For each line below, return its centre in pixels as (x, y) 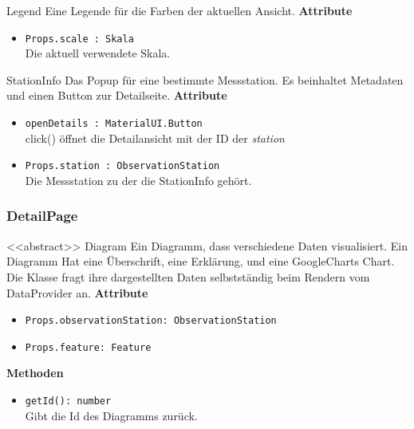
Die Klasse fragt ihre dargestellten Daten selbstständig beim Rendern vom (188, 276)
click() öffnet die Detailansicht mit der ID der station (155, 138)
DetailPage (42, 216)
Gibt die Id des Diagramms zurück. (111, 415)
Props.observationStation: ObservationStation (151, 321)
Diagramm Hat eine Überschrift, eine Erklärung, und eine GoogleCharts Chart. (201, 261)
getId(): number (68, 401)
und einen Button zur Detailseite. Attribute (117, 95)
